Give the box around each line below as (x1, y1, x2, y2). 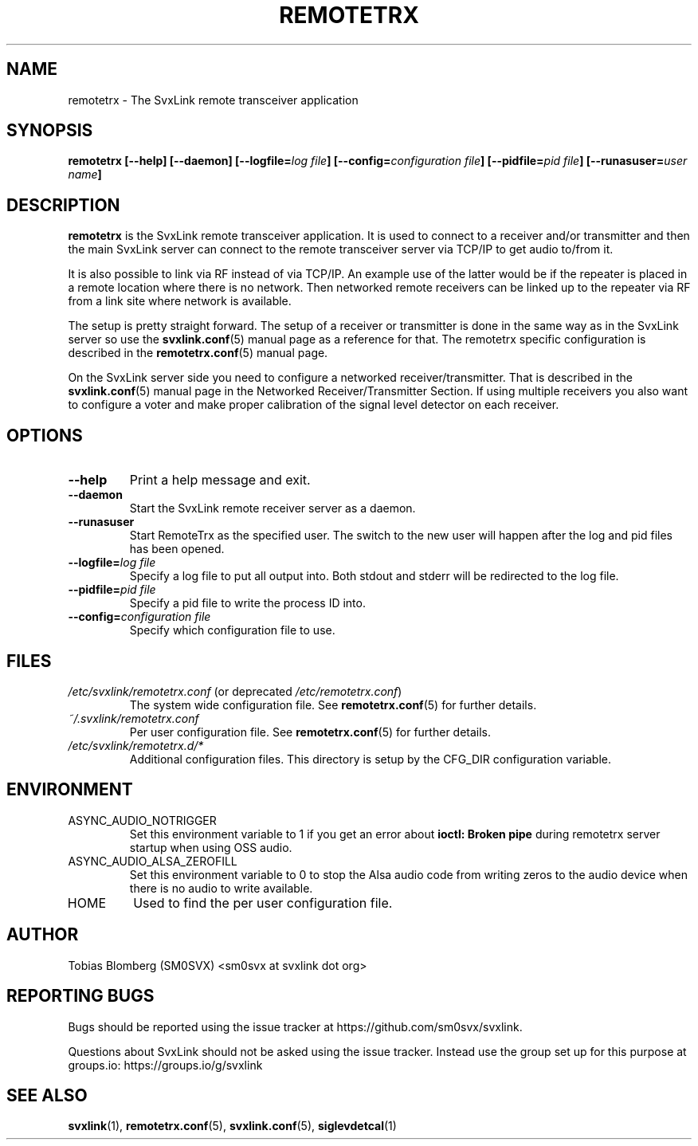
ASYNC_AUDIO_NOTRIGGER (68, 813, 217, 827)
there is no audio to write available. (129, 881, 313, 895)
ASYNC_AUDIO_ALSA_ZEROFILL (68, 854, 237, 868)
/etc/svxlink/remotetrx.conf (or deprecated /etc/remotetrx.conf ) (68, 684, 402, 698)
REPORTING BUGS (6, 986, 155, 1007)
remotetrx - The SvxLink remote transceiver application (68, 92, 359, 107)
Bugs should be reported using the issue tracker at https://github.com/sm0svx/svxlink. (68, 1019, 523, 1034)
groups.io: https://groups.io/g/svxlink (68, 1058, 263, 1072)
